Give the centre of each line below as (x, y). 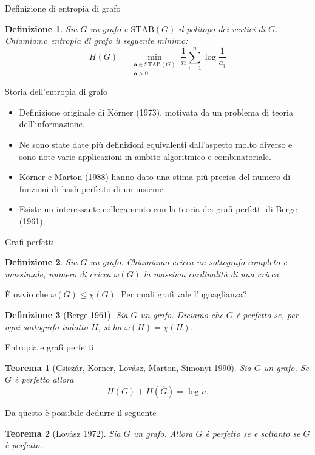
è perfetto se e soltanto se (253, 433)
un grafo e (109, 28)
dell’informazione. (52, 124)
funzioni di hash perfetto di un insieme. (92, 188)
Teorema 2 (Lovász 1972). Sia (63, 433)
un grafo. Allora (163, 433)
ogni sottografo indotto (46, 326)
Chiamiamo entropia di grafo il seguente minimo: (97, 40)
